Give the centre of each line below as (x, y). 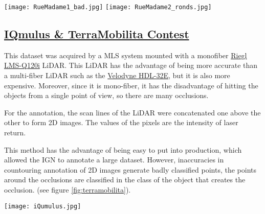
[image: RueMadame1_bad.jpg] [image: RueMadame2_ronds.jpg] (108, 7)
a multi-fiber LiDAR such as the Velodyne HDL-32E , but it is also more (117, 75)
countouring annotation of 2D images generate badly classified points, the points (130, 169)
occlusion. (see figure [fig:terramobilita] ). (68, 189)
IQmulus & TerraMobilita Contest (97, 34)
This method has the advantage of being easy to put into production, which (123, 149)
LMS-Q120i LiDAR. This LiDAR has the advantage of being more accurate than (131, 65)
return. (15, 133)
